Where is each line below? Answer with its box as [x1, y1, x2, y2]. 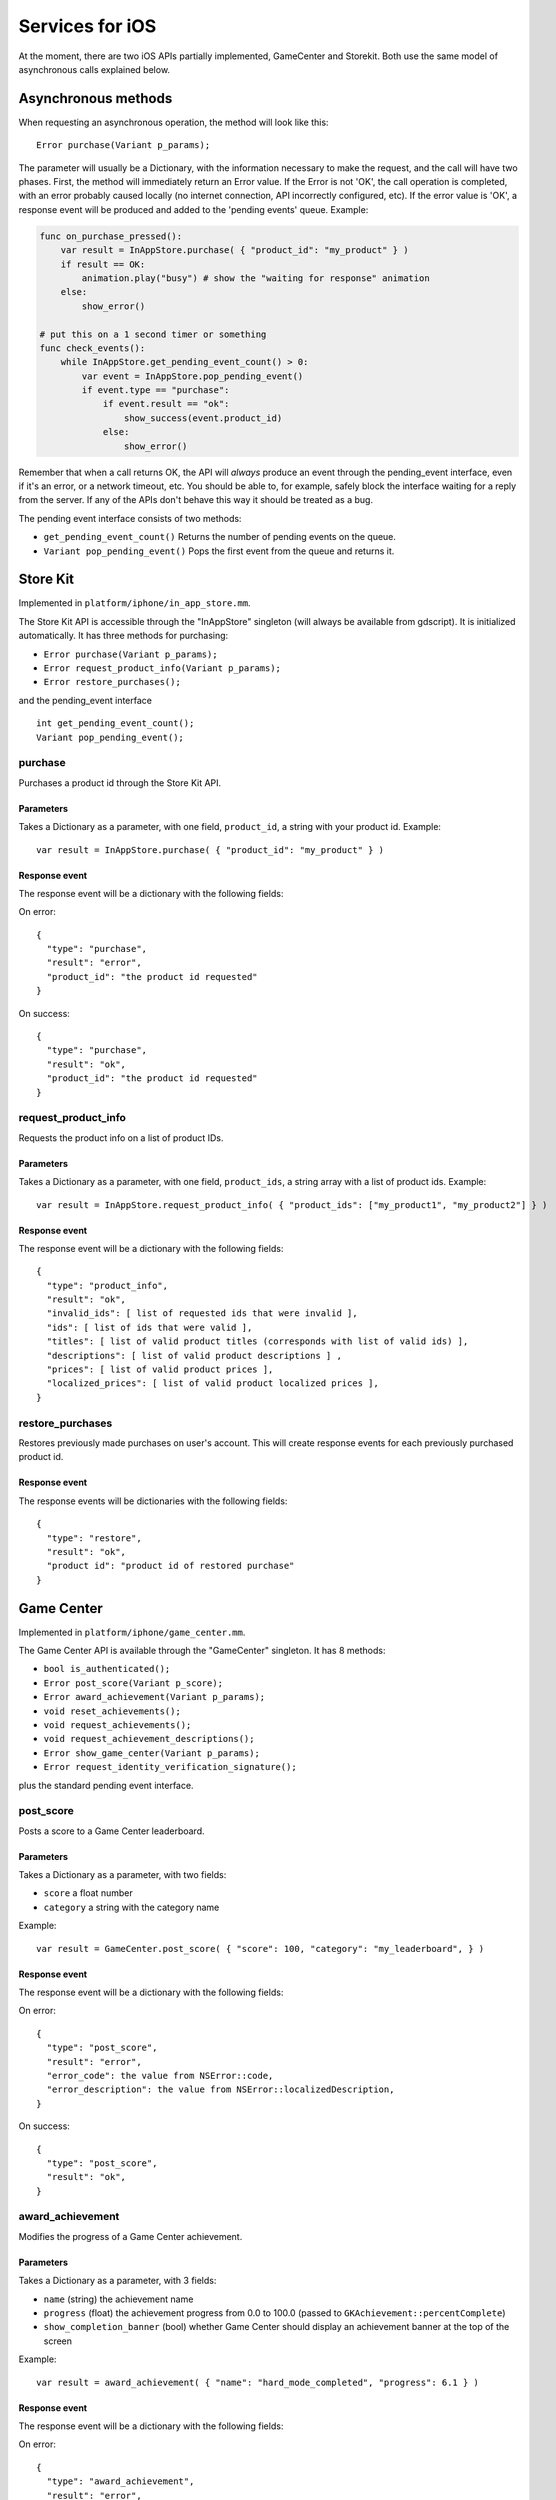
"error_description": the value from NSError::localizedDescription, [46, 2084, 395, 2095]
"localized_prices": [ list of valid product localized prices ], [46, 1378, 379, 1389]
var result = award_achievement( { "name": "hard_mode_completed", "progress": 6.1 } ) [36, 2376, 480, 2388]
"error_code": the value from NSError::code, [46, 2070, 274, 2081]
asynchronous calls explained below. [18, 63, 170, 75]
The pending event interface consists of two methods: [18, 512, 242, 524]
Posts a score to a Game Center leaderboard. [18, 1825, 205, 1837]
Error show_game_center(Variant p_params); [43, 1747, 260, 1759]
